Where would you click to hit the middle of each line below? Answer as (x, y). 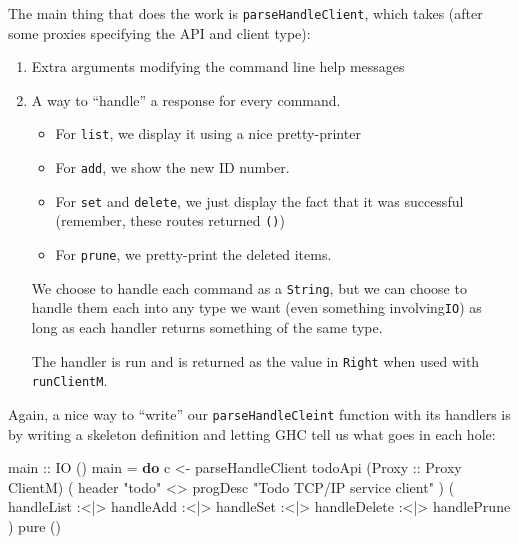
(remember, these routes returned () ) (170, 220)
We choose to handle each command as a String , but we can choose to (249, 287)
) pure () (34, 525)
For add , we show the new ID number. (172, 167)
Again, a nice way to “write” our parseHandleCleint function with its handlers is (259, 413)
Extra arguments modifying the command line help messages (218, 66)
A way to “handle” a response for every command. (186, 99)
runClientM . (69, 380)
